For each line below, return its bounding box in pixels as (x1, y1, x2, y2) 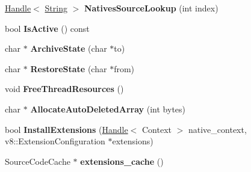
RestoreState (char (30, 62, 107, 75)
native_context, (188, 123, 247, 135)
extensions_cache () (80, 155, 164, 167)
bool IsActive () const (5, 22, 90, 34)
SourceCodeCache (5, 155, 70, 167)
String (45, 2, 67, 14)
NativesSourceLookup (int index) (84, 2, 218, 14)
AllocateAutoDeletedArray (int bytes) (30, 102, 186, 115)
